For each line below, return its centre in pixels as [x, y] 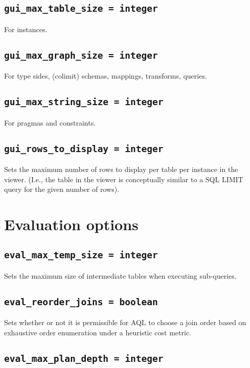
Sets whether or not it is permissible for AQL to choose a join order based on [125, 322]
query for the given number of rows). [62, 189]
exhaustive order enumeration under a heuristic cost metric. [98, 332]
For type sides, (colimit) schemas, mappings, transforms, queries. [106, 76]
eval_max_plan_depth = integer [84, 358]
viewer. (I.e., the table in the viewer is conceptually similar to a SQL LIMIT [124, 179]
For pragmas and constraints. [50, 122]
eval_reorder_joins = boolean [81, 302]
